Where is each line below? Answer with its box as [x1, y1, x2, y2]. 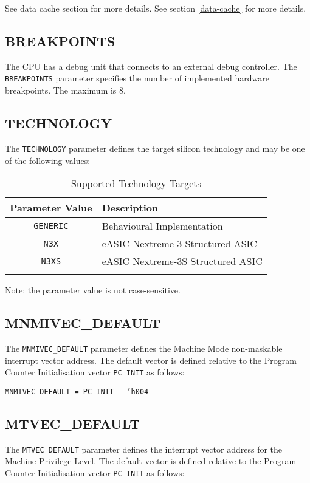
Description [102, 200, 159, 215]
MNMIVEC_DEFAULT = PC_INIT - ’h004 [5, 387, 149, 396]
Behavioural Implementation [102, 219, 223, 233]
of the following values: [5, 154, 91, 166]
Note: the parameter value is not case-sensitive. [5, 284, 181, 296]
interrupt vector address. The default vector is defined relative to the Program [5, 354, 297, 366]
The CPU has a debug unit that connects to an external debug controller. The [5, 60, 297, 72]
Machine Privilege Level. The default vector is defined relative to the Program [5, 454, 297, 467]
